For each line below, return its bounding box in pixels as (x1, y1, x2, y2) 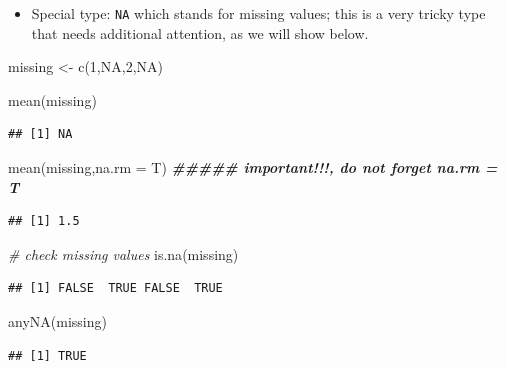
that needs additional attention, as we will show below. (31, 22, 369, 43)
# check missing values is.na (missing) (8, 243, 239, 264)
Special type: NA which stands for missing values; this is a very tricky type (31, 3, 486, 23)
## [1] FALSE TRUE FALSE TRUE (8, 281, 223, 296)
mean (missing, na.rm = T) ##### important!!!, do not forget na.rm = (8, 157, 498, 178)
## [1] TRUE (8, 348, 87, 363)
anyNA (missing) (8, 311, 107, 331)
